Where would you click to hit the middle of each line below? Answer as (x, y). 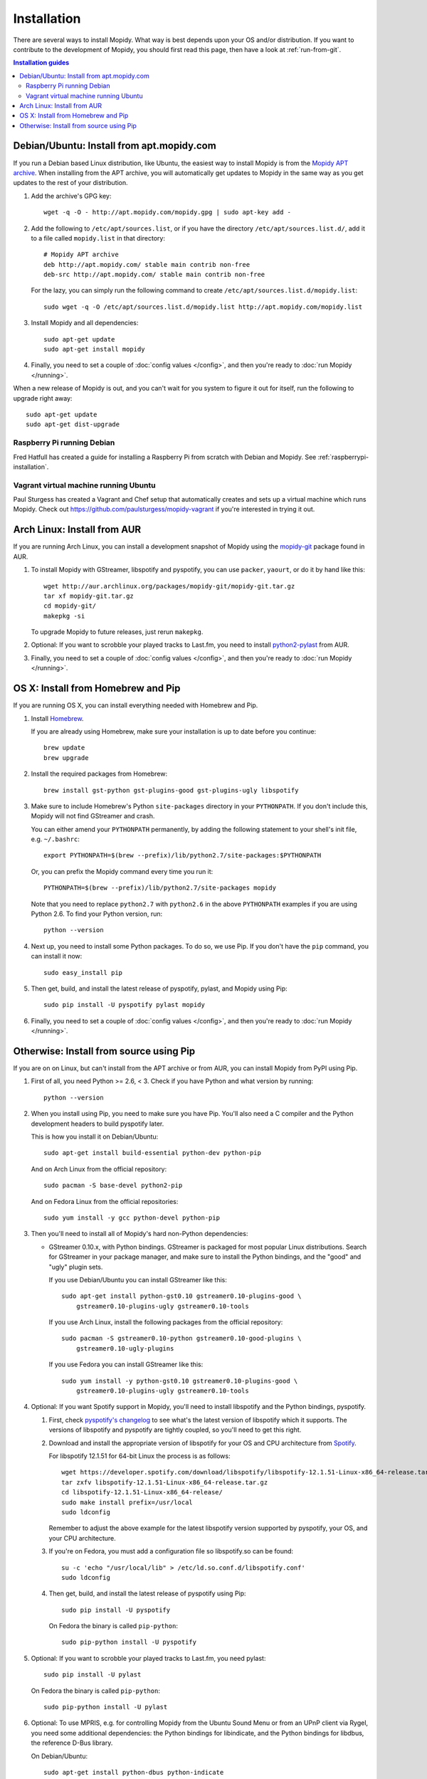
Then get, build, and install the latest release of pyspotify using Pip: (147, 1593)
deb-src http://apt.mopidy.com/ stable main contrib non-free (154, 275)
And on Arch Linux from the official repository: (99, 1169)
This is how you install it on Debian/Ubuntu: (95, 1137)
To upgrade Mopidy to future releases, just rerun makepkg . (117, 632)
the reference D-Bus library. (72, 1743)
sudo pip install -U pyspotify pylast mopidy (125, 1005)
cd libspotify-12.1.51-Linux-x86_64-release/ (142, 1492)
